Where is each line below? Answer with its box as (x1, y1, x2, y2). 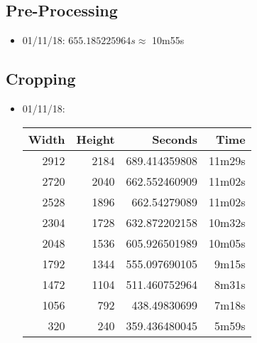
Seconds (152, 130, 197, 147)
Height (76, 130, 115, 147)
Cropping (6, 68, 76, 90)
